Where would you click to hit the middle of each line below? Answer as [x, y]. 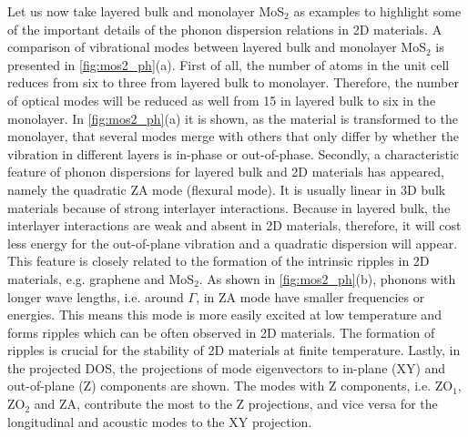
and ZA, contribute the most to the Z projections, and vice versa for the [236, 404]
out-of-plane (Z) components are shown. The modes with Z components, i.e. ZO [230, 386]
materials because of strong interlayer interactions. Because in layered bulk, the [229, 207]
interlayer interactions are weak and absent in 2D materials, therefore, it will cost [234, 225]
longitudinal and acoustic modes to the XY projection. [160, 421]
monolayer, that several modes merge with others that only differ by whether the [233, 136]
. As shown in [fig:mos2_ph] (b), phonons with [327, 278]
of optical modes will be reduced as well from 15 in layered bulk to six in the [222, 100]
